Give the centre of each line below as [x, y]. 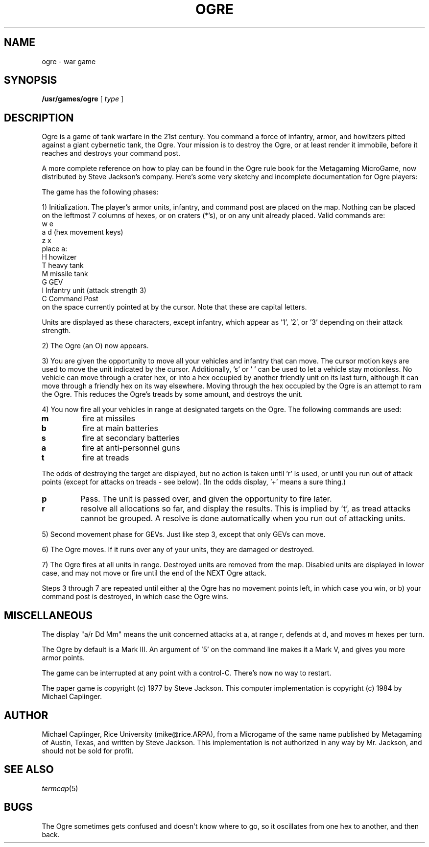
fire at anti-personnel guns [131, 448]
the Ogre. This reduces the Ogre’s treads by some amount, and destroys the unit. [172, 394]
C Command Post [70, 299]
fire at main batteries [120, 428]
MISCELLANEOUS [48, 615]
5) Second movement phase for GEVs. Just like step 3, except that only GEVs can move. [184, 534]
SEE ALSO [29, 770]
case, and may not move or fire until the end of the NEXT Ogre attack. [154, 573]
